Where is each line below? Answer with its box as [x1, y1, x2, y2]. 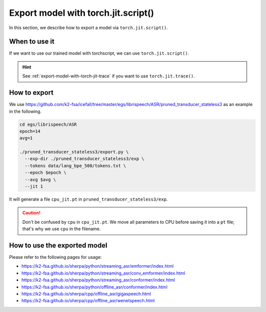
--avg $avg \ [25, 176, 56, 182]
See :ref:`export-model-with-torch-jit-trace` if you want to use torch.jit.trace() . [22, 73, 195, 79]
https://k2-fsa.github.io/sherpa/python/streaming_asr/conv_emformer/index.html [21, 270, 186, 276]
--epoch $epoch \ [25, 170, 66, 175]
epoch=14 [19, 128, 41, 134]
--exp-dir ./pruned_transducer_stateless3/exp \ [25, 156, 145, 162]
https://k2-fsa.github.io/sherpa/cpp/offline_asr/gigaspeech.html [21, 291, 151, 297]
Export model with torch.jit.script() [9, 7, 155, 18]
